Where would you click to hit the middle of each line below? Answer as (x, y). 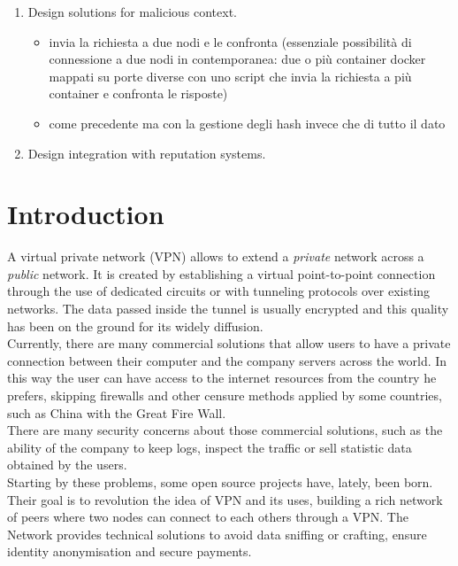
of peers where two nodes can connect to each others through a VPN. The (208, 517)
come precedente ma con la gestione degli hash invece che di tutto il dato (247, 123)
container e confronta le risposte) (138, 93)
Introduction (86, 214)
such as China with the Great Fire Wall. (117, 412)
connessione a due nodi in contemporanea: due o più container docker (237, 59)
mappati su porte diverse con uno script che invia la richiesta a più (230, 76)
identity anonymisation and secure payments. (130, 551)
